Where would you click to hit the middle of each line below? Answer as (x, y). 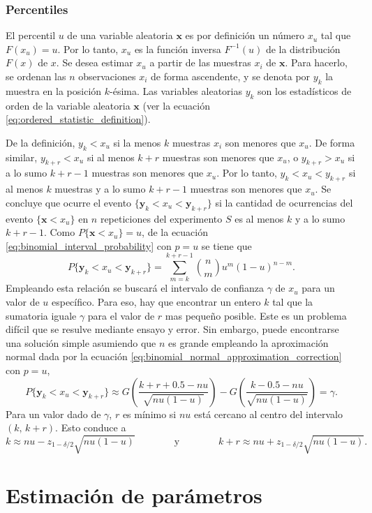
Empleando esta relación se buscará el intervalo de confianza (135, 288)
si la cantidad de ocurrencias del (284, 202)
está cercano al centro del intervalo (268, 414)
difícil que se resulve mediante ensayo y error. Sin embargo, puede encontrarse (172, 329)
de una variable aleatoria (120, 35)
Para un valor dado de (53, 414)
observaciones (107, 76)
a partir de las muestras (200, 62)
